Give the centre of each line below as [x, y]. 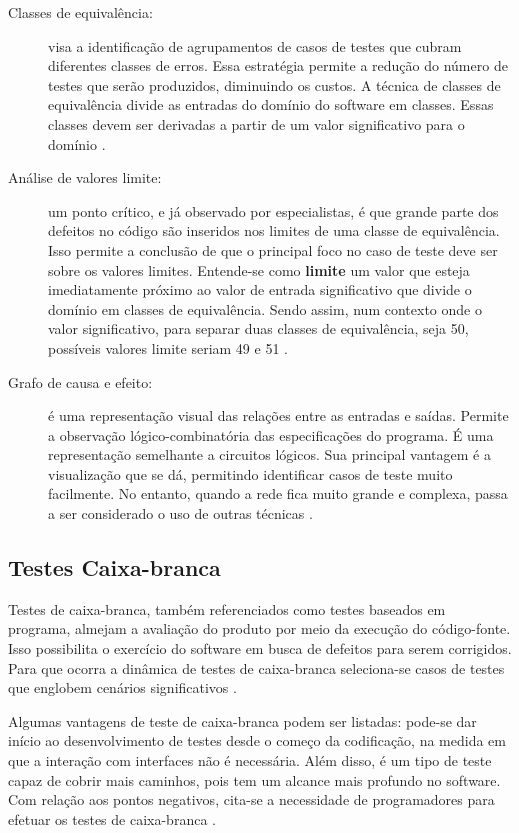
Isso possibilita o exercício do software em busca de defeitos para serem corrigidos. [260, 648]
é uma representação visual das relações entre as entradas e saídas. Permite [278, 415]
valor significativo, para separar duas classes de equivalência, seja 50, [258, 328]
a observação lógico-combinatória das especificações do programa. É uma [271, 434]
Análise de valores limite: [85, 177]
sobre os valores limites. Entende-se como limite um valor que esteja [259, 269]
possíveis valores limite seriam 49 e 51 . [168, 347]
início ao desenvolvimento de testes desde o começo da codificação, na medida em [257, 740]
